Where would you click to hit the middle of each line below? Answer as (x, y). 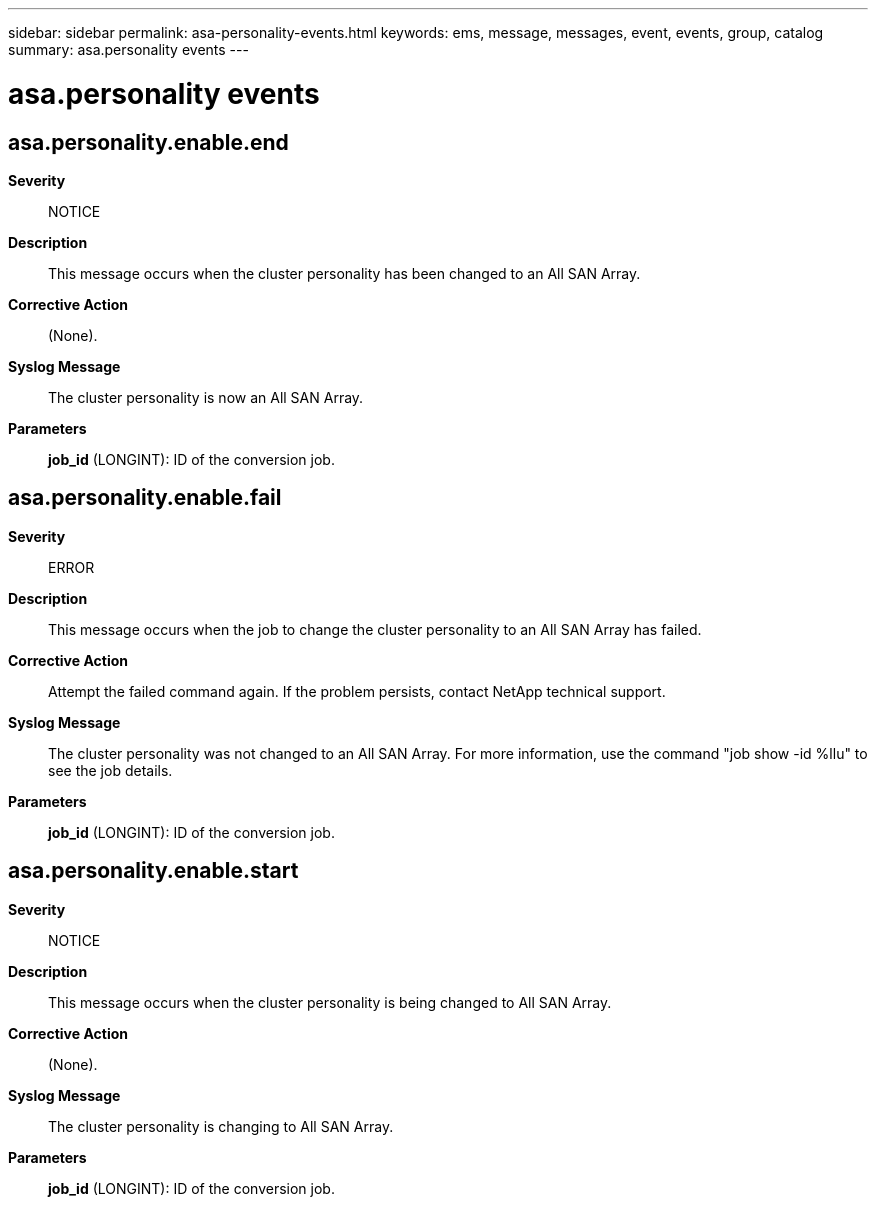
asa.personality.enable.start (153, 871)
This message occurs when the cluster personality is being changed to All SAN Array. (330, 1002)
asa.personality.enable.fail (145, 498)
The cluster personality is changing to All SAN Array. (221, 1126)
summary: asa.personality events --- (128, 49)
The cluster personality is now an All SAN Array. (206, 397)
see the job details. (110, 770)
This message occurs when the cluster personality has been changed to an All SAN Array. (344, 273)
